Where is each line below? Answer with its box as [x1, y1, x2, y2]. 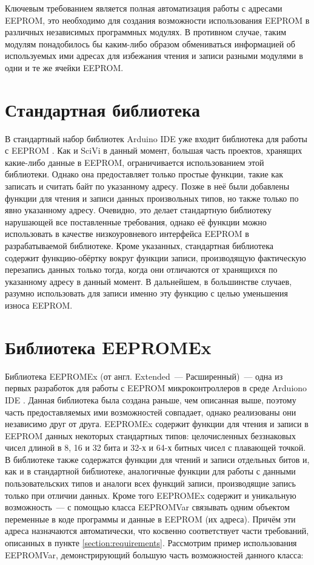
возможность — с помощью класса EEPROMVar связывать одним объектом [5, 501, 290, 513]
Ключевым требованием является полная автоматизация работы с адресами [5, 2, 282, 14]
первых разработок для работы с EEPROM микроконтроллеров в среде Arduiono [5, 382, 307, 394]
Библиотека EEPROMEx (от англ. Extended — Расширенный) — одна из [5, 369, 283, 382]
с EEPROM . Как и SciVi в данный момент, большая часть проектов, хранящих [5, 144, 302, 157]
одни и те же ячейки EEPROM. [5, 61, 124, 74]
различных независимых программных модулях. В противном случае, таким [5, 26, 287, 38]
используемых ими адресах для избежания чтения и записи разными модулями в [5, 49, 303, 62]
